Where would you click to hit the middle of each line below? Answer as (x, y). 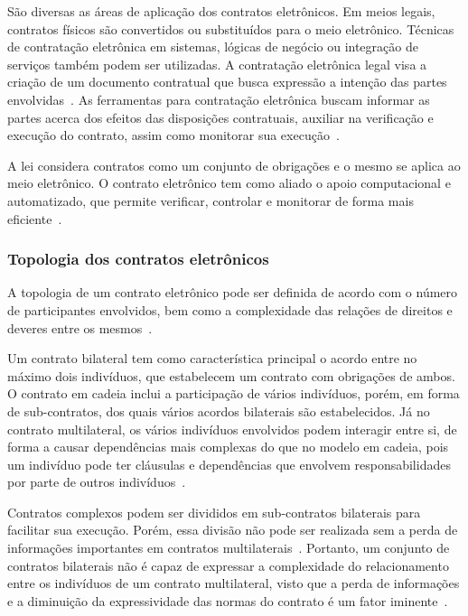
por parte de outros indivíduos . (97, 482)
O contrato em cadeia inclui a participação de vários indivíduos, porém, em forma (234, 393)
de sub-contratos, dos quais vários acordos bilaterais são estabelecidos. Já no (219, 411)
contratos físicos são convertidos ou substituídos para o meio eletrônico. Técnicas (231, 28)
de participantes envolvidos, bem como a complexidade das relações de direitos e (230, 309)
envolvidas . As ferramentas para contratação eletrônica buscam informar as (219, 99)
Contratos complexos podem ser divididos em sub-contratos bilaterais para (214, 512)
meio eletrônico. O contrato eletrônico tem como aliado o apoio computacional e (229, 183)
